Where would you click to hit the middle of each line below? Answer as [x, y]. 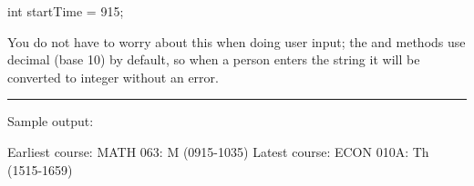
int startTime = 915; [66, 11]
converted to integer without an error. [113, 77]
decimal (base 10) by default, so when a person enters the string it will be [214, 59]
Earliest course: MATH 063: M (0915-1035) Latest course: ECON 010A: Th [218, 151]
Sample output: [51, 121]
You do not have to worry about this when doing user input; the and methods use [237, 41]
